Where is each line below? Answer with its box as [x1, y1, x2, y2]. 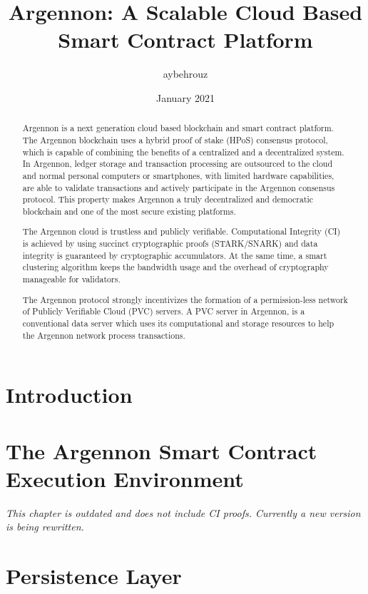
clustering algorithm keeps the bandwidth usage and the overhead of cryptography [22, 261, 329, 273]
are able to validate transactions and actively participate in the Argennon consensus [22, 181, 335, 193]
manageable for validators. [22, 273, 121, 285]
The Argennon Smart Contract [6, 436, 317, 465]
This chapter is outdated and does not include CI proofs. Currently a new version [6, 505, 361, 520]
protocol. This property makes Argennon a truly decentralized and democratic [22, 193, 314, 205]
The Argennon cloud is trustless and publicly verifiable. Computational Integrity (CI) [22, 225, 341, 237]
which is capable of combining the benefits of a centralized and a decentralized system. [22, 145, 344, 158]
